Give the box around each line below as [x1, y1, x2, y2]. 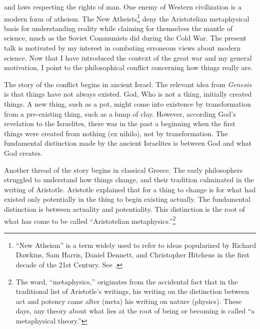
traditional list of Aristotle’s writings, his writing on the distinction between [15, 286, 249, 296]
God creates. [4, 147, 42, 158]
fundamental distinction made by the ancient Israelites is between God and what [4, 138, 252, 148]
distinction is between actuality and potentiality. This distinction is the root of [4, 203, 245, 214]
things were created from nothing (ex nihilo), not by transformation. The [4, 128, 228, 138]
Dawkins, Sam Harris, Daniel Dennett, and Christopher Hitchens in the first [15, 249, 249, 260]
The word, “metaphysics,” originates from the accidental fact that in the [15, 276, 238, 286]
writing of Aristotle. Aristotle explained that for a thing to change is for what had [4, 184, 256, 194]
